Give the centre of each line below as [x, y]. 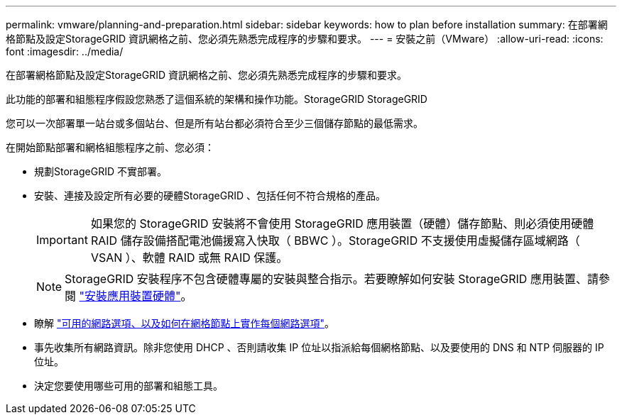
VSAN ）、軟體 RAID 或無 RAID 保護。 [189, 258]
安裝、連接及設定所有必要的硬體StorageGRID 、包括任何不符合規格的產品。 [210, 195]
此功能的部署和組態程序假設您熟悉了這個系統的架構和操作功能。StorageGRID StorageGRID [217, 99]
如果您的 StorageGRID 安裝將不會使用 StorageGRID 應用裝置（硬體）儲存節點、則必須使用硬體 [342, 223]
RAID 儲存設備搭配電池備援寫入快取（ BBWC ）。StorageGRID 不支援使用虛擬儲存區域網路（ [335, 241]
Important [62, 240]
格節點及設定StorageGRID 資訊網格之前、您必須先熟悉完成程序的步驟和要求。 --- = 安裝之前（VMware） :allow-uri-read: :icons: [305, 39]
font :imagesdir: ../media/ [65, 51]
